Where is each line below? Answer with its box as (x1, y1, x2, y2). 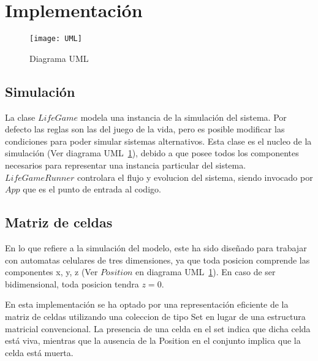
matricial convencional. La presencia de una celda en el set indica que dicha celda (5, 322, 311, 335)
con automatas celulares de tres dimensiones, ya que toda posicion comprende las (5, 253, 310, 266)
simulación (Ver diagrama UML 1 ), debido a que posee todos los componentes (5, 146, 299, 159)
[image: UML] (29, 34, 82, 44)
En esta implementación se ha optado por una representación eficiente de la (5, 298, 289, 311)
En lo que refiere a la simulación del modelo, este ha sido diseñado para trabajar (5, 241, 307, 254)
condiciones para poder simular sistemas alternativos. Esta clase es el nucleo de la (5, 134, 312, 147)
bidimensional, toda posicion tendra (5, 277, 139, 290)
